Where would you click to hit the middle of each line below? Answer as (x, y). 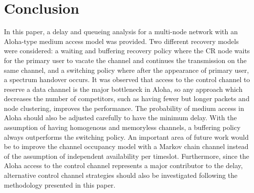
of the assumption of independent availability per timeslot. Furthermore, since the (127, 156)
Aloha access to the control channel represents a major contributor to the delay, (123, 165)
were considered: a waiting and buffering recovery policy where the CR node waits (127, 51)
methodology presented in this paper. (60, 184)
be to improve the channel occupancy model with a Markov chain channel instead (126, 146)
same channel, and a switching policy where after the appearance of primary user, (127, 70)
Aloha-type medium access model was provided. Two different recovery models (121, 41)
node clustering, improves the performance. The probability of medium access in (124, 108)
